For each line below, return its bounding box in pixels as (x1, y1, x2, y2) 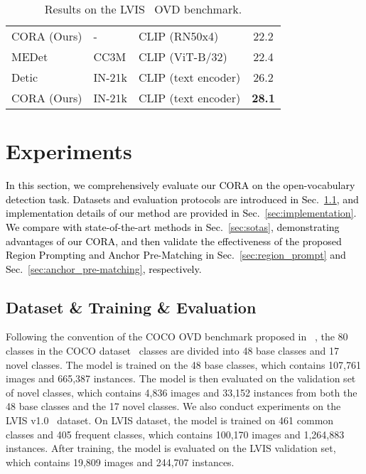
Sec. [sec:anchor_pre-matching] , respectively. (6, 261, 202, 276)
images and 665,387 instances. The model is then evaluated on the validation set (6, 371, 356, 386)
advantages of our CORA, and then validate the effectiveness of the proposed (6, 233, 342, 248)
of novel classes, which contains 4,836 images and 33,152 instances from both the (6, 384, 357, 399)
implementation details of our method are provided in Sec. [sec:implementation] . (6, 205, 357, 220)
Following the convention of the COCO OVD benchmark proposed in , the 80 (6, 329, 348, 344)
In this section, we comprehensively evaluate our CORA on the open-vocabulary (6, 178, 355, 193)
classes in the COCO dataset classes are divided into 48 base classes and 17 (6, 343, 340, 358)
